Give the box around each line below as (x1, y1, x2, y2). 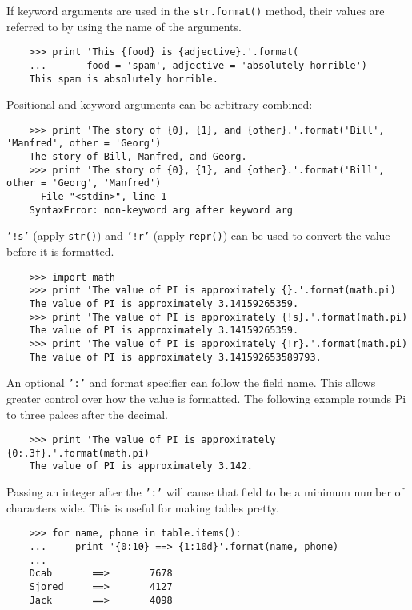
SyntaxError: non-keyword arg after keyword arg (29, 204, 293, 216)
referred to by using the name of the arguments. (6, 18, 242, 34)
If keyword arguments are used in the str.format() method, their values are (6, 2, 385, 18)
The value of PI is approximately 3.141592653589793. (29, 351, 322, 363)
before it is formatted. (6, 243, 114, 260)
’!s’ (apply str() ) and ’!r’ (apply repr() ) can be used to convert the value (6, 227, 390, 244)
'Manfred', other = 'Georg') (6, 138, 162, 150)
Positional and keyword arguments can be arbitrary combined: (6, 96, 313, 113)
